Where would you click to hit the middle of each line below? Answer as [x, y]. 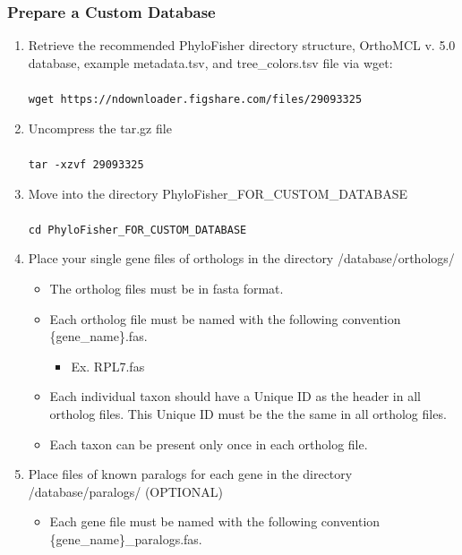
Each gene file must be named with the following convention [215, 521]
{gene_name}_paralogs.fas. [126, 538]
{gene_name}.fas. [98, 336]
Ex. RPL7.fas [108, 366]
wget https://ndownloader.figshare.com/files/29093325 [195, 99]
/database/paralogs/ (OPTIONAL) [126, 491]
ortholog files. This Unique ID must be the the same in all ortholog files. [248, 413]
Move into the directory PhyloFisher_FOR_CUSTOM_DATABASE [218, 193]
